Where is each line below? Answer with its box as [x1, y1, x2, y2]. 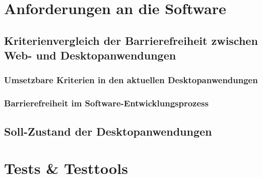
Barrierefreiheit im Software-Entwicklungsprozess [4, 97, 209, 109]
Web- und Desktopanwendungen [4, 47, 176, 63]
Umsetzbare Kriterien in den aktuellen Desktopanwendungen [4, 74, 258, 86]
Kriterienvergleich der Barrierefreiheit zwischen [4, 32, 258, 48]
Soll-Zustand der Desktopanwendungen [4, 123, 212, 139]
